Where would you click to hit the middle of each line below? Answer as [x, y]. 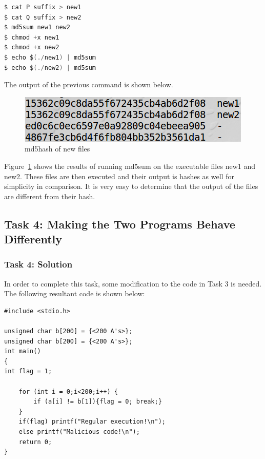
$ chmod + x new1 [32, 37]
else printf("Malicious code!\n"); [79, 432]
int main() [23, 351]
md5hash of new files [57, 149]
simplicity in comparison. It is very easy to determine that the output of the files [131, 186]
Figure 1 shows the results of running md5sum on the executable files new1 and [130, 166]
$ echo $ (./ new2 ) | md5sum [50, 68]
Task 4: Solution [38, 264]
